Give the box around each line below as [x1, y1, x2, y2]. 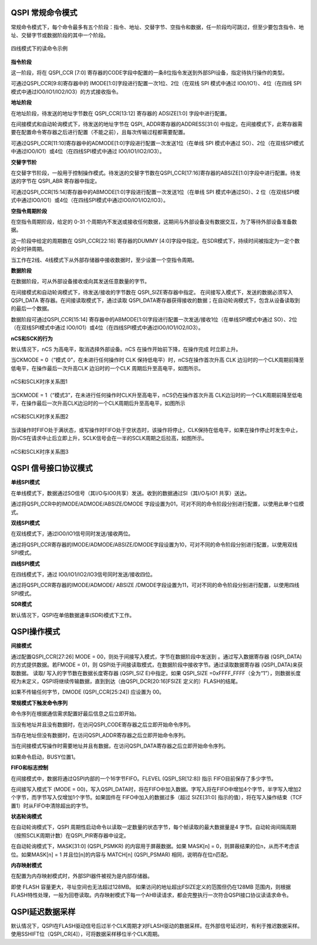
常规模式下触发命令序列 [11, 699, 68, 706]
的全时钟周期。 [11, 246, 47, 253]
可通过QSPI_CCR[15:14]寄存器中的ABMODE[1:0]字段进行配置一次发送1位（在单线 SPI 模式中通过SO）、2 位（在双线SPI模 [11, 188, 300, 195]
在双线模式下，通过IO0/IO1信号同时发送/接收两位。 [11, 530, 134, 537]
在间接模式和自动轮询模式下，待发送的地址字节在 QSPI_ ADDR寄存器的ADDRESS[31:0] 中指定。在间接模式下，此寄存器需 [11, 120, 303, 128]
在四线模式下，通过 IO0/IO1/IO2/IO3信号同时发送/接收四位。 [11, 571, 156, 578]
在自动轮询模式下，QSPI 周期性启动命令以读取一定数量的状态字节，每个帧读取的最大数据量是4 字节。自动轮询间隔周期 [11, 823, 296, 831]
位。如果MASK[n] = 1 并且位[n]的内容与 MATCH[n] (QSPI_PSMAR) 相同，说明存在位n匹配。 [11, 851, 232, 858]
